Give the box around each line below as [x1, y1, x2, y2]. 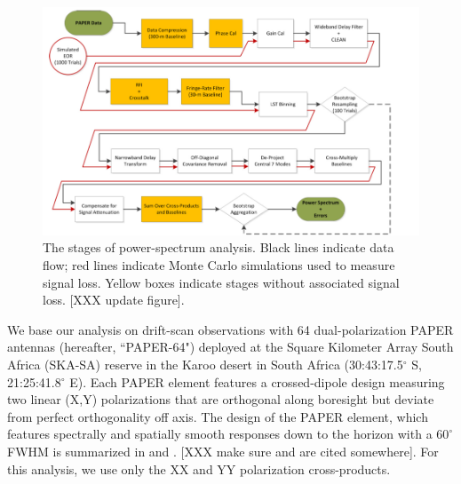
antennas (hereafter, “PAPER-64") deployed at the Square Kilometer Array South [7, 337, 454, 356]
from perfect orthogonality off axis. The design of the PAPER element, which [7, 407, 428, 425]
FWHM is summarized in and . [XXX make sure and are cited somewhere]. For [7, 441, 439, 460]
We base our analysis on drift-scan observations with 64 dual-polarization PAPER [7, 320, 454, 338]
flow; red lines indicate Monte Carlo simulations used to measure [43, 255, 395, 274]
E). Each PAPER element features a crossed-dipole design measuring [69, 372, 445, 391]
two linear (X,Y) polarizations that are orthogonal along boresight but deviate [7, 390, 434, 409]
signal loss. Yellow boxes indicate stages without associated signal [43, 273, 400, 291]
